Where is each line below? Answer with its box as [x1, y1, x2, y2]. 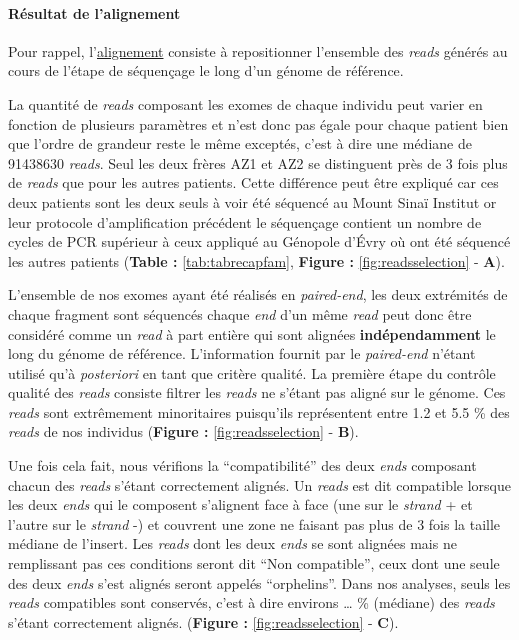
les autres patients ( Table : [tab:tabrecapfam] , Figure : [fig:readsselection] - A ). [8, 250, 505, 271]
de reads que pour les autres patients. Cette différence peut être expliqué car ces [8, 172, 499, 193]
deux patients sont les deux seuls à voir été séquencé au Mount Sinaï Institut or [8, 191, 497, 212]
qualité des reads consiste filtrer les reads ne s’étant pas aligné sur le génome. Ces [8, 382, 506, 403]
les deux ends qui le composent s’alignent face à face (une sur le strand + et [8, 494, 473, 515]
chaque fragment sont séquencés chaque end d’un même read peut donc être [8, 303, 472, 324]
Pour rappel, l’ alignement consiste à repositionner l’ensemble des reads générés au [8, 40, 508, 61]
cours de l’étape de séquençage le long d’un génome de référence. [8, 60, 404, 81]
